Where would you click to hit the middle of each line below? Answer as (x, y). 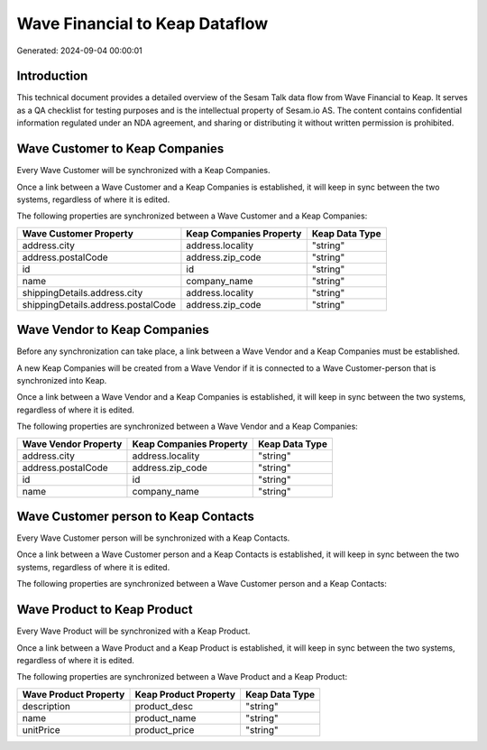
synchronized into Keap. (62, 380)
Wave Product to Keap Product (105, 610)
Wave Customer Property (78, 233)
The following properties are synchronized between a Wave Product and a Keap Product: (182, 677)
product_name (165, 718)
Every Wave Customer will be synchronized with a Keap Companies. (143, 171)
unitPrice (41, 729)
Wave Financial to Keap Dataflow (142, 23)
